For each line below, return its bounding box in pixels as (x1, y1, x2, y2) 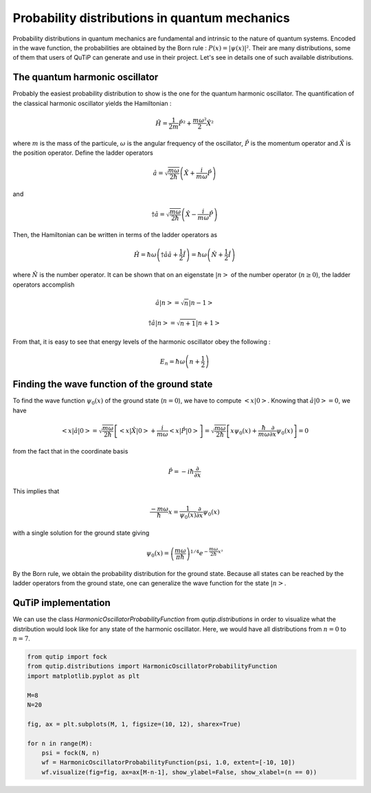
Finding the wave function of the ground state (12, 379, 213, 390)
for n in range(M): (27, 739, 93, 747)
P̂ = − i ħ (168, 467, 195, 476)
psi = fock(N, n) (41, 749, 100, 757)
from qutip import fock (27, 653, 108, 660)
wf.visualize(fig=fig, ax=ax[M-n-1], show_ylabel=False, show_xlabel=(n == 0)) (41, 768, 317, 776)
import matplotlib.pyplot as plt (27, 672, 140, 680)
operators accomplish (12, 280, 75, 289)
